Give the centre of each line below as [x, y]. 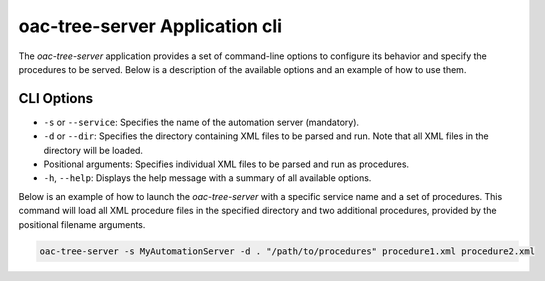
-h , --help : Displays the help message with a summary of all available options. [207, 178]
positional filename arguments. [82, 224]
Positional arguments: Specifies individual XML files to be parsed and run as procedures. [226, 164]
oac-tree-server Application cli [150, 26]
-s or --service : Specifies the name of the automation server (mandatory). [201, 122]
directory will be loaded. [93, 150]
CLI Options [56, 98]
